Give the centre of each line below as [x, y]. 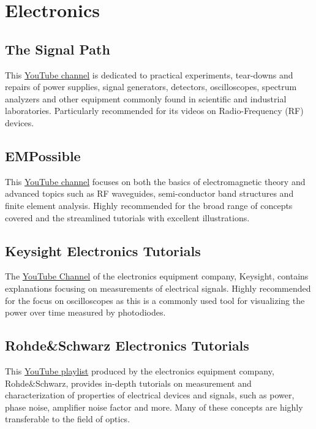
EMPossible [43, 155]
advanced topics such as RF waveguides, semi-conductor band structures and [149, 193]
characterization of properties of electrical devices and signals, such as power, [150, 395]
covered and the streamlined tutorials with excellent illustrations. [127, 217]
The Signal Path [58, 49]
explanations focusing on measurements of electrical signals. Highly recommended [158, 288]
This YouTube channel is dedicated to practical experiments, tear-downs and [149, 74]
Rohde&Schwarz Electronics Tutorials [127, 345]
